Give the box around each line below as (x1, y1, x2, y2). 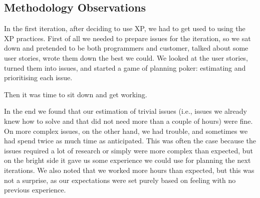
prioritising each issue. (4, 72, 73, 83)
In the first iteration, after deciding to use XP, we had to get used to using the (4, 23, 245, 34)
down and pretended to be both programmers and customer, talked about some (4, 43, 248, 53)
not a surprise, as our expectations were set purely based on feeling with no (4, 174, 236, 185)
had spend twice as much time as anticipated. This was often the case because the (4, 135, 256, 146)
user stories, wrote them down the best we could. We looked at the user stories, (4, 52, 248, 63)
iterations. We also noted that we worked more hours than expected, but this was (4, 164, 254, 175)
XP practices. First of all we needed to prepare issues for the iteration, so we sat (4, 33, 251, 43)
